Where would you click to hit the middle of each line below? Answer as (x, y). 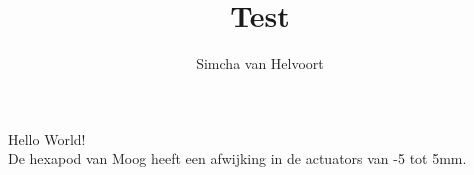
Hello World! (47, 138)
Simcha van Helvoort (260, 63)
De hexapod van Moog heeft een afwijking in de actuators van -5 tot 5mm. (237, 158)
